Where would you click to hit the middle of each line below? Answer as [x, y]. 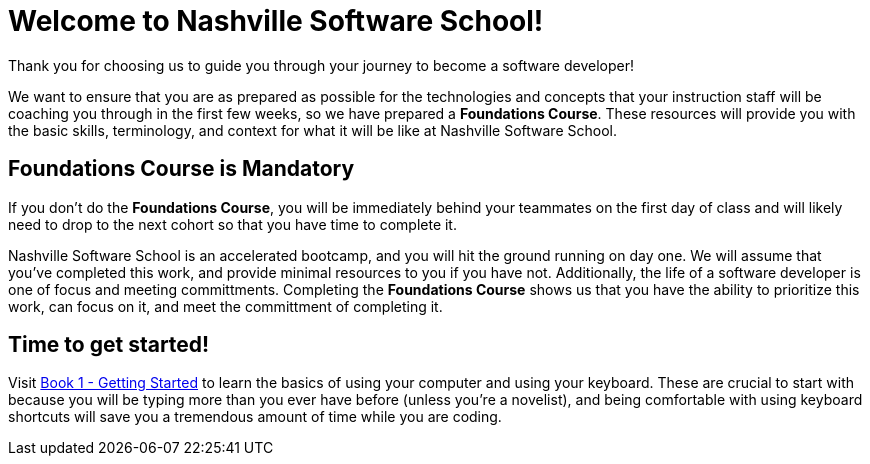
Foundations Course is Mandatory [181, 169]
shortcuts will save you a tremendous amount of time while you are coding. [255, 417]
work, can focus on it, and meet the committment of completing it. [225, 306]
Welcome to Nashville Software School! [276, 21]
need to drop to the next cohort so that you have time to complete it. [232, 224]
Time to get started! [109, 345]
